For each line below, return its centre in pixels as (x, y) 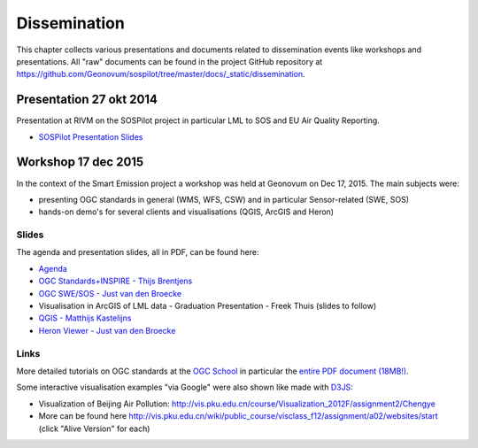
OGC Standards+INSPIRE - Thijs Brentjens (116, 281)
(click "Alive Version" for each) (94, 429)
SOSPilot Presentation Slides (91, 136)
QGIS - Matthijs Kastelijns (85, 318)
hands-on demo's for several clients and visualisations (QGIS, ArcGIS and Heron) (186, 212)
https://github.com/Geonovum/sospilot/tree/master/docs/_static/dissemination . (161, 74)
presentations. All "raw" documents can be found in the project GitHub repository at (170, 61)
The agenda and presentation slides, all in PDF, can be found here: (138, 252)
